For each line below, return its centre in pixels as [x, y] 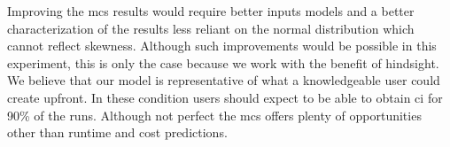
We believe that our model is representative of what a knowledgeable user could [224, 80]
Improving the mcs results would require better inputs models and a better [211, 11]
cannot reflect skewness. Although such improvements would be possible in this [222, 46]
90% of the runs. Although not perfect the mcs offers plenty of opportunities [214, 115]
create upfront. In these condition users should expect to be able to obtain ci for [225, 97]
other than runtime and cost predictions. [117, 132]
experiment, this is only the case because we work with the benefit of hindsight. [223, 62]
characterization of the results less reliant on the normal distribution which [211, 28]
